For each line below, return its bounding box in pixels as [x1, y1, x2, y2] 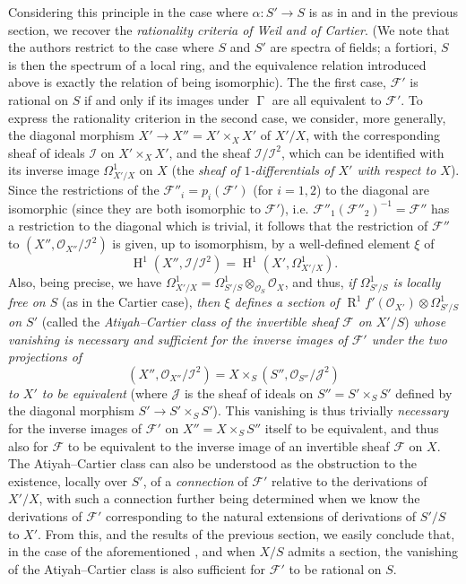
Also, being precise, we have [8, 273, 162, 292]
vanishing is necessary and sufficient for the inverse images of [8, 329, 348, 348]
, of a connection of [142, 471, 248, 490]
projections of [8, 347, 82, 366]
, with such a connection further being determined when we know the [39, 489, 420, 508]
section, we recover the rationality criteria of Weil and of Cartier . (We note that [8, 20, 450, 39]
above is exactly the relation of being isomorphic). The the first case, [8, 73, 386, 92]
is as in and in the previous [308, 3, 459, 21]
